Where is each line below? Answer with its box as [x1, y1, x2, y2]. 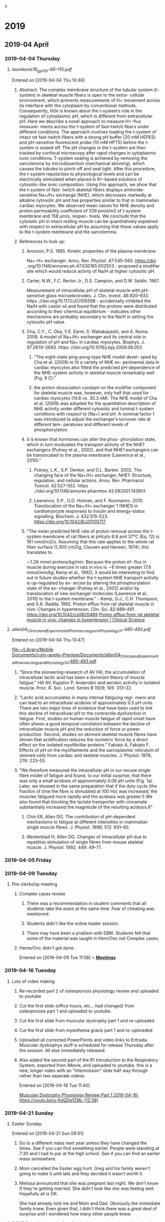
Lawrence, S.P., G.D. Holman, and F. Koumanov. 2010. [34, 497, 144, 503]
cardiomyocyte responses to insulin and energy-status [34, 508, 145, 514]
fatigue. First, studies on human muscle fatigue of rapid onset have [19, 716, 156, 722]
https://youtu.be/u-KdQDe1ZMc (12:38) [19, 1097, 99, 1103]
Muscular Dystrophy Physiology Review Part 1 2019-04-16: [19, 1092, 139, 1098]
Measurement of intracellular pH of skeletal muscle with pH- [26, 287, 150, 293]
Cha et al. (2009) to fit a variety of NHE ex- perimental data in [34, 359, 160, 365]
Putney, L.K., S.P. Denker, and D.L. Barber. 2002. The [34, 467, 142, 473]
